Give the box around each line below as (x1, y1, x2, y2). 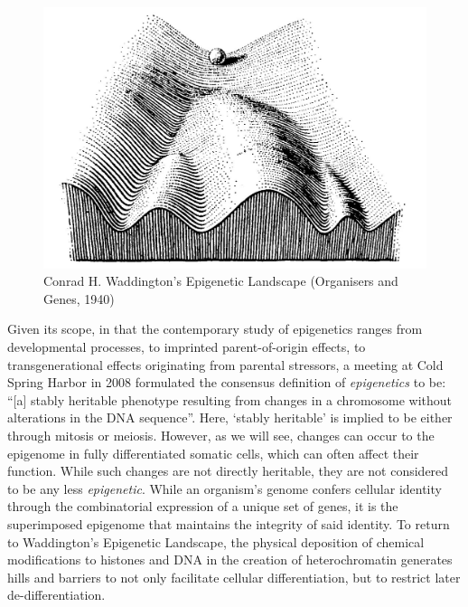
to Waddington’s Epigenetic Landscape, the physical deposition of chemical (7, 532, 425, 551)
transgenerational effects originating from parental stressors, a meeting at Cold (7, 355, 444, 374)
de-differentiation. (7, 585, 106, 604)
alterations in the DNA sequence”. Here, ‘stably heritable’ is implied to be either (7, 408, 453, 427)
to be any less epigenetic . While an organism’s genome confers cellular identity (7, 479, 442, 498)
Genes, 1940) (43, 289, 115, 308)
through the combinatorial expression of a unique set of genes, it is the (7, 497, 398, 516)
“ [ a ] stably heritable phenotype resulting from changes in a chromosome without (7, 390, 453, 409)
